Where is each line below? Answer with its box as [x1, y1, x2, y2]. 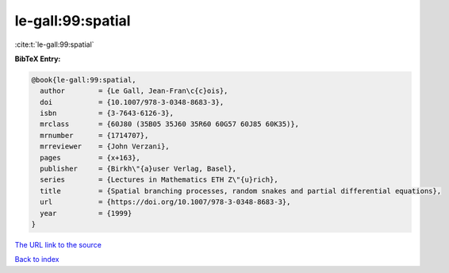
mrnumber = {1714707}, [40, 131, 149, 140]
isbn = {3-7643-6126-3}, [40, 109, 175, 118]
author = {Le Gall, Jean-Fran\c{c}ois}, [40, 87, 228, 95]
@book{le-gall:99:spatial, [31, 75, 136, 84]
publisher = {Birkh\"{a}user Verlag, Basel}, [40, 164, 237, 174]
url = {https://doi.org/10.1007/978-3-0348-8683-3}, [40, 198, 291, 206]
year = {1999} [40, 209, 132, 217]
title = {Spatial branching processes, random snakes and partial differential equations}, [40, 186, 442, 195]
